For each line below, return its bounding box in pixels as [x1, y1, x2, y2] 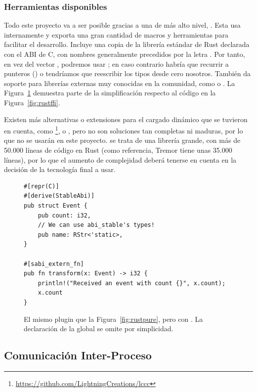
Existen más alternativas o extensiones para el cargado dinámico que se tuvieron [4, 114, 248, 124]
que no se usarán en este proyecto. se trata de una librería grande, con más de [4, 135, 241, 145]
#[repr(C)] [24, 182, 59, 190]
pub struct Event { [24, 202, 87, 209]
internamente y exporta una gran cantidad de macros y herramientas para [4, 29, 228, 40]
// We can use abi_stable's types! [38, 221, 155, 229]
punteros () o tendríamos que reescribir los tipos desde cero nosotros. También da [4, 68, 251, 79]
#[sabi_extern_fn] [24, 260, 84, 267]
